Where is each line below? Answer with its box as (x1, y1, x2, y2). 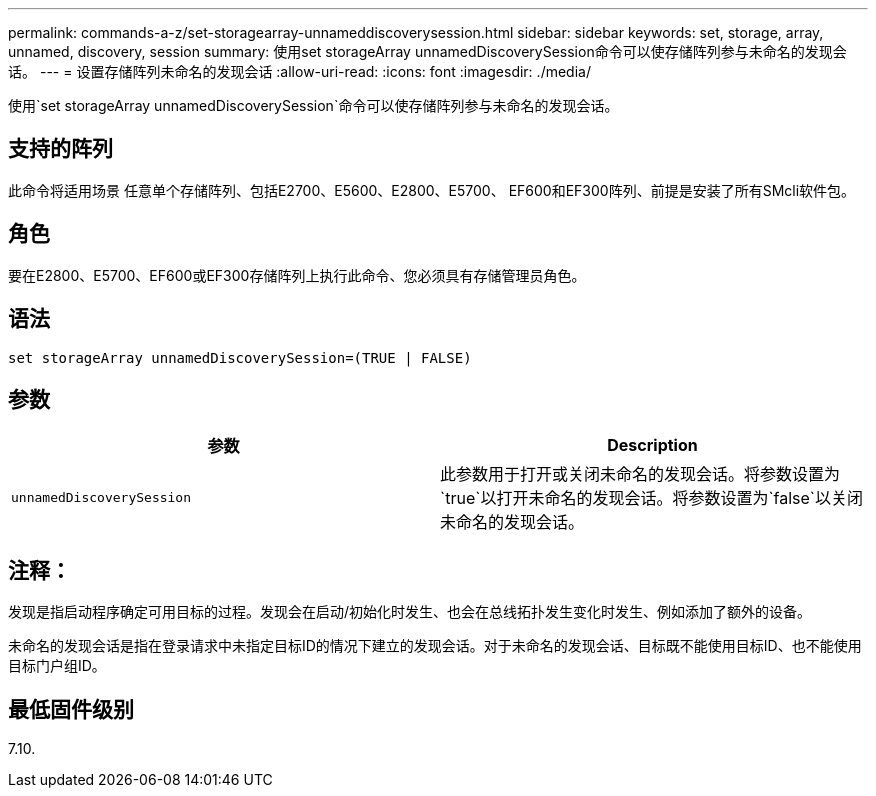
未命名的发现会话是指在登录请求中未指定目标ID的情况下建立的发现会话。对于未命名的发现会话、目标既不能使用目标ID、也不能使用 (8, 637, 862, 655)
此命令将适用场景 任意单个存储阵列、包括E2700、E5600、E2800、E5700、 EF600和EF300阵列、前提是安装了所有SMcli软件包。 (8, 181, 856, 199)
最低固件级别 (8, 696, 134, 722)
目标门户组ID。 (8, 657, 106, 675)
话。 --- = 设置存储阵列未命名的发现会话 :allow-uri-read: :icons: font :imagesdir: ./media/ (8, 63, 591, 80)
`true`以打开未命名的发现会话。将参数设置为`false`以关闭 (440, 488, 864, 509)
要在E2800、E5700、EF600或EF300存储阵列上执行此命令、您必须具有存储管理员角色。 (8, 266, 586, 284)
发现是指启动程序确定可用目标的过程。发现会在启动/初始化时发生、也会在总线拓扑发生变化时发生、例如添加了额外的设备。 (8, 603, 812, 621)
